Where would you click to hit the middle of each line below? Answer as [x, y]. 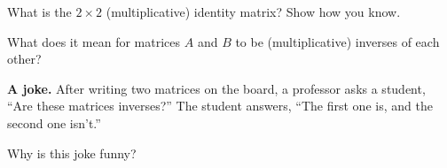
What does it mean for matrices [94, 41]
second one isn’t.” [54, 122]
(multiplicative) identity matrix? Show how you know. [253, 11]
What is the [39, 11]
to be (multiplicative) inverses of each [337, 41]
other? [24, 59]
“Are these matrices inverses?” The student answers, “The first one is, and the [220, 106]
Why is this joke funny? [72, 153]
